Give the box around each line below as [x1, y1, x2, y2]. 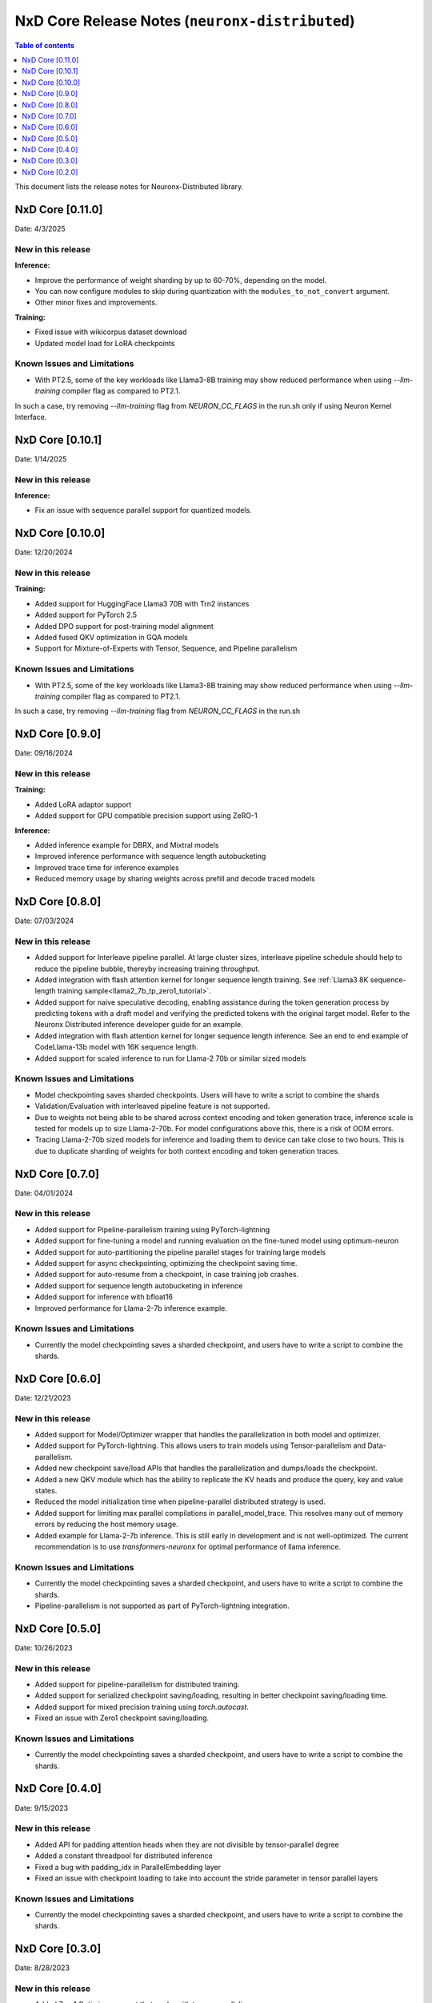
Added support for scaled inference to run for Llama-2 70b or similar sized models [34, 1054, 307, 1063]
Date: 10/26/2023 [14, 1642, 73, 1652]
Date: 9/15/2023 [14, 1803, 68, 1812]
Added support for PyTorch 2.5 [34, 610, 138, 620]
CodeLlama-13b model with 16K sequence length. [34, 1042, 199, 1052]
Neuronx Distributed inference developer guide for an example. [34, 1020, 243, 1030]
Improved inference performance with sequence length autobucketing [34, 852, 266, 861]
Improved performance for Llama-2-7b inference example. [34, 1303, 228, 1313]
